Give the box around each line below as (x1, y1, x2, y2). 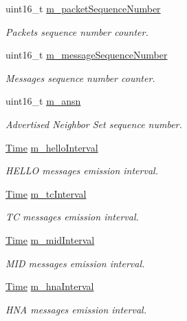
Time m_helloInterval (5, 140, 98, 154)
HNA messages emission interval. (5, 302, 146, 316)
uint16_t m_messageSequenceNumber (5, 48, 168, 62)
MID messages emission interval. (5, 256, 145, 270)
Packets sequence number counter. (5, 24, 148, 39)
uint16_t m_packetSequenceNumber (5, 1, 161, 15)
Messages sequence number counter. (5, 70, 155, 85)
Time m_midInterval (5, 232, 95, 247)
